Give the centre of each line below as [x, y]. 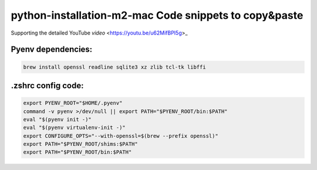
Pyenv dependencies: [52, 50]
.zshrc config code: [48, 85]
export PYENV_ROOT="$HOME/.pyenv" [73, 103]
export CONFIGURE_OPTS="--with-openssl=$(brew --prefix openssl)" [121, 136]
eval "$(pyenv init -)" [58, 119]
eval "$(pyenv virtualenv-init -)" [74, 128]
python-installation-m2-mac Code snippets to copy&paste [157, 15]
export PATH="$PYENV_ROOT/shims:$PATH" [80, 144]
